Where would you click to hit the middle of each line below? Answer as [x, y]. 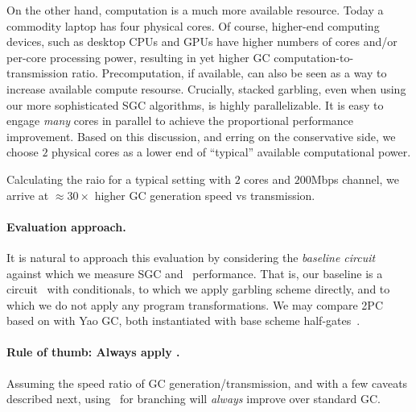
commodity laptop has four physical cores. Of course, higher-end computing [193, 25]
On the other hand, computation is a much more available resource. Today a [195, 10]
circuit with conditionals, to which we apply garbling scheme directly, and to [198, 289]
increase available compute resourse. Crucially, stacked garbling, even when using [206, 88]
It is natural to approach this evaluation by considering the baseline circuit [191, 257]
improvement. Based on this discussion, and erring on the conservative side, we [201, 136]
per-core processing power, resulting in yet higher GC [138, 57]
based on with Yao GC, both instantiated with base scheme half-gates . [183, 320]
